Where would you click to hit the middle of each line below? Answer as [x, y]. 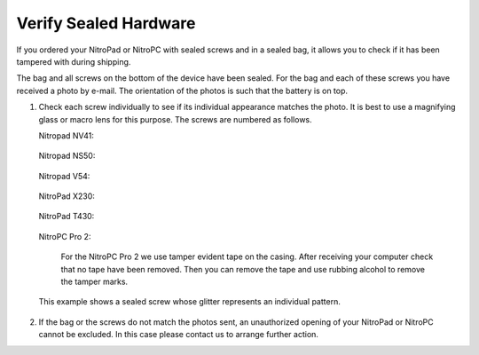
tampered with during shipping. [74, 61]
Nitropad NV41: [67, 135]
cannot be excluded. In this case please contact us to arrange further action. [179, 335]
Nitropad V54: [64, 176]
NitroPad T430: [67, 217]
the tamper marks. [94, 282]
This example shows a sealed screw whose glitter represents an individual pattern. [189, 302]
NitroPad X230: [67, 196]
